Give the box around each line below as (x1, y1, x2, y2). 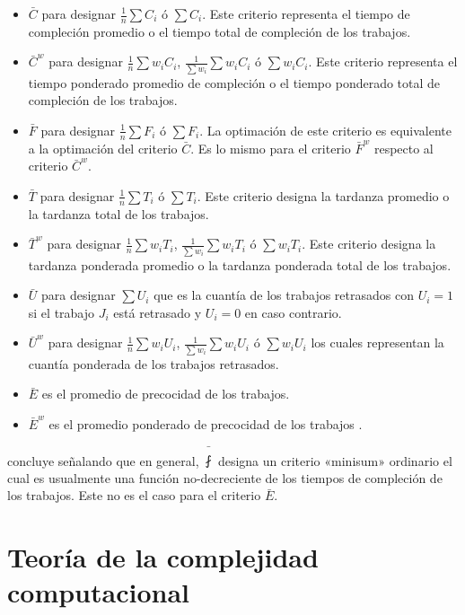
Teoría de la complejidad (7, 539, 319, 575)
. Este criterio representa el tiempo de (202, 4, 410, 22)
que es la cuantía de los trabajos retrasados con (154, 286, 414, 304)
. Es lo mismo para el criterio (190, 138, 351, 157)
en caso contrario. (244, 303, 342, 321)
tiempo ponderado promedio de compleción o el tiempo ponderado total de (28, 73, 441, 92)
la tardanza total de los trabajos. (28, 204, 209, 223)
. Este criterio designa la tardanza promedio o (197, 186, 450, 205)
